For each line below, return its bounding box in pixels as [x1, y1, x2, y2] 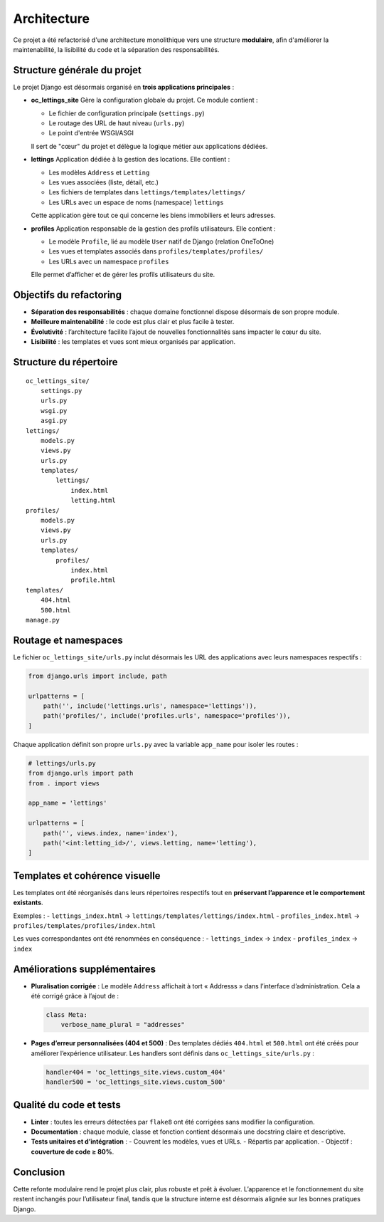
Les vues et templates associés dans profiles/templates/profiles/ [48, 247, 264, 256]
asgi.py [40, 417, 68, 425]
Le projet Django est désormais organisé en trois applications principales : [13, 83, 235, 91]
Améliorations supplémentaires [13, 963, 156, 975]
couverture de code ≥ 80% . [31, 1147, 114, 1156]
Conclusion [13, 1166, 65, 1178]
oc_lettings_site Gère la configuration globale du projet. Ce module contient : [31, 96, 258, 105]
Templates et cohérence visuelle [13, 869, 161, 882]
